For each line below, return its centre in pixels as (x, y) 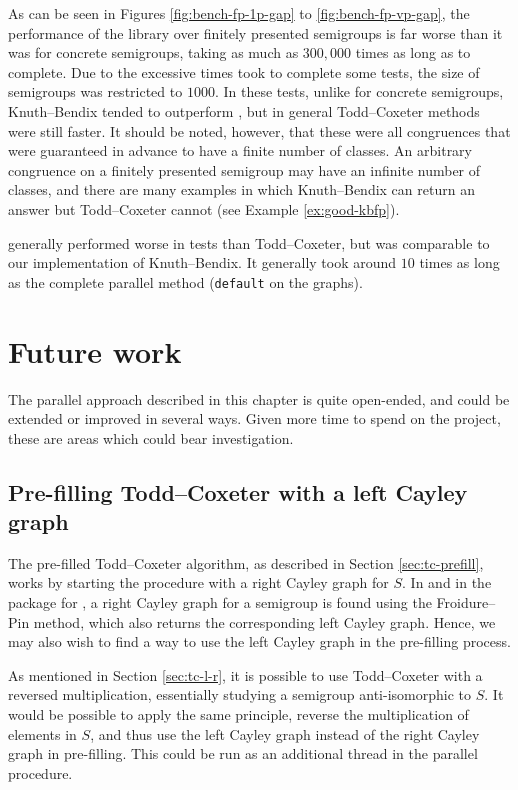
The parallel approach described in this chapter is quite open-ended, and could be (259, 398)
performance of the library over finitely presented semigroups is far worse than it (255, 32)
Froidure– (466, 602)
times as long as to (413, 52)
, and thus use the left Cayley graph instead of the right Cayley (285, 733)
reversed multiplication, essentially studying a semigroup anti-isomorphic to (240, 694)
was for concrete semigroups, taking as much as (153, 52)
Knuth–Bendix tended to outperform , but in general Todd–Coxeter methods (244, 110)
